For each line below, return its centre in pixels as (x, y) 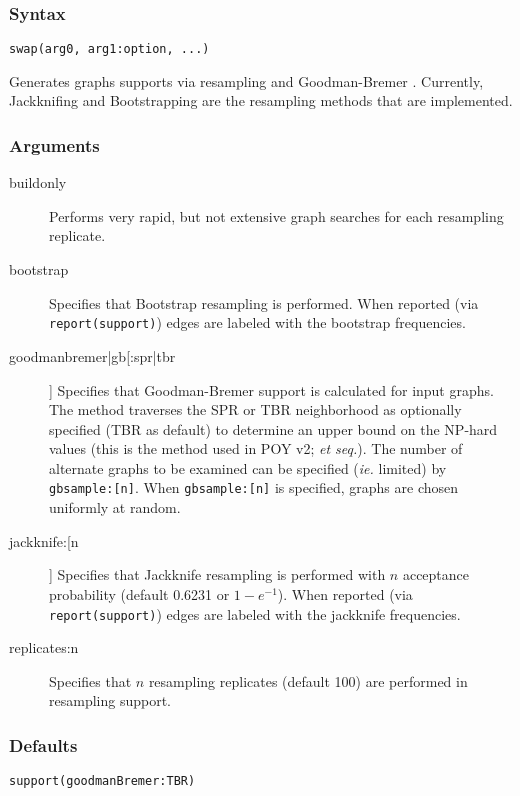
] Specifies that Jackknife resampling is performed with (217, 574)
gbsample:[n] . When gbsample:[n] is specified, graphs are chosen (254, 487)
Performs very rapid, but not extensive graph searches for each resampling (276, 215)
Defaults (43, 744)
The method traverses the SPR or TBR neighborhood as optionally (255, 409)
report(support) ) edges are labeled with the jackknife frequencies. (255, 613)
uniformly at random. (115, 507)
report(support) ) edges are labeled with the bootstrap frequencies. (257, 322)
